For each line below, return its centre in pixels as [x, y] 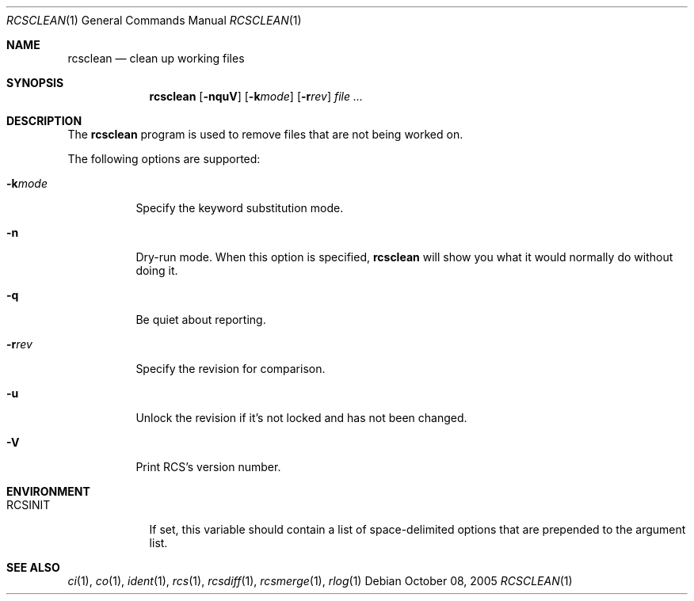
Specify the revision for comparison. [231, 369]
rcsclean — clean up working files [156, 58]
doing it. [157, 270]
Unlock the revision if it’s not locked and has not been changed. [301, 418]
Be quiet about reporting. [201, 320]
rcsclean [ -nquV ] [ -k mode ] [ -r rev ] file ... [256, 96]
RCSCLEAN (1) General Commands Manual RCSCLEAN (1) [154, 20]
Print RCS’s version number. [208, 467]
